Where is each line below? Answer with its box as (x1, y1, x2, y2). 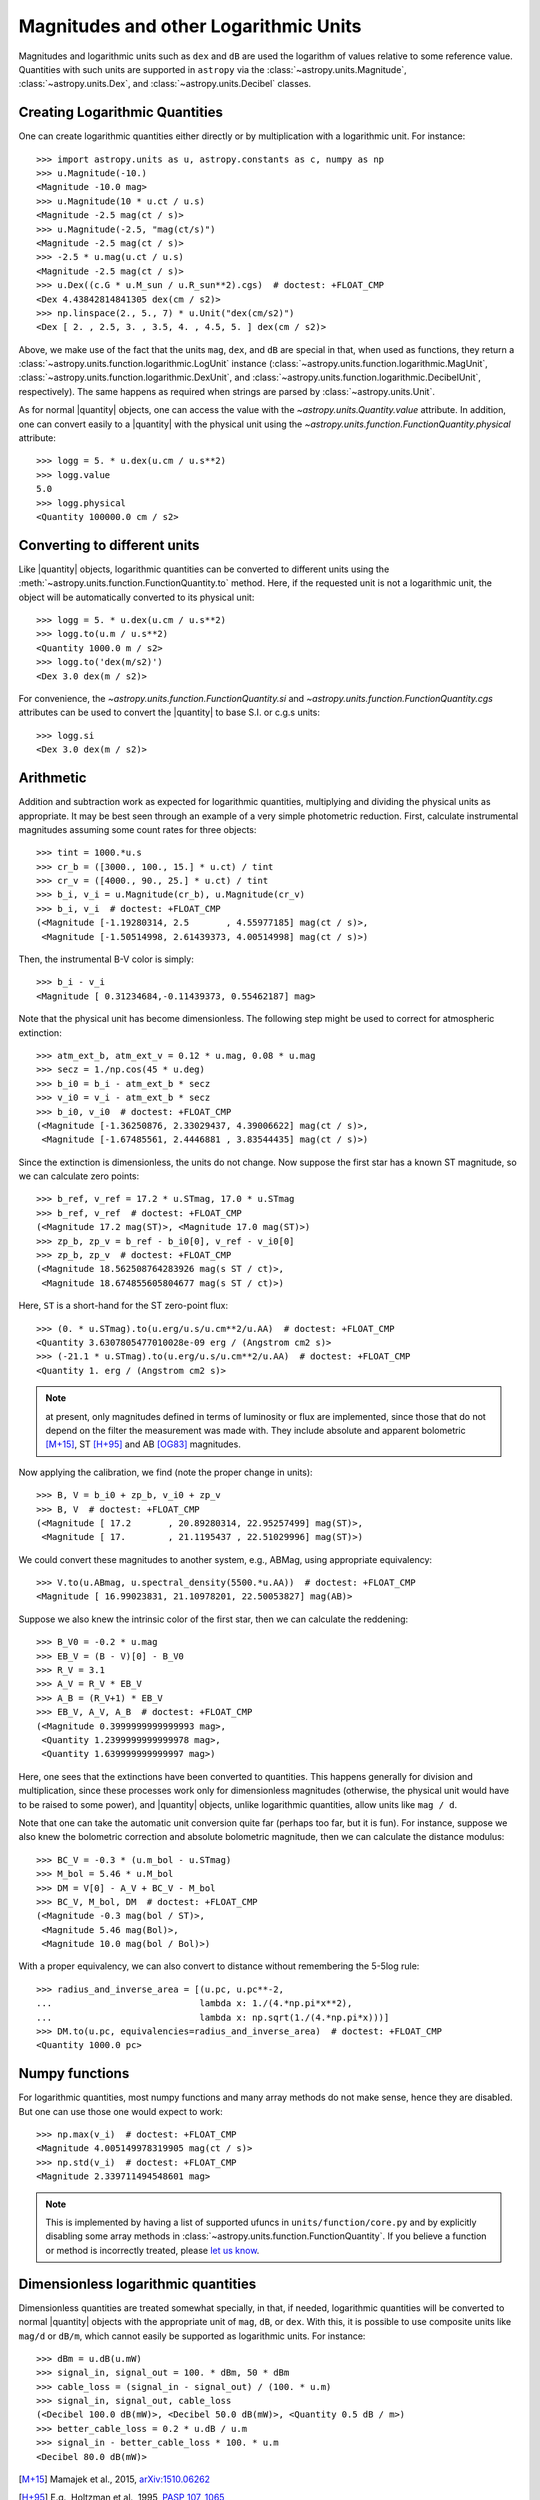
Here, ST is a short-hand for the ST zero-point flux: (18, 1300, 229, 1312)
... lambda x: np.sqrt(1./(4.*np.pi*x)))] (36, 2011, 390, 2023)
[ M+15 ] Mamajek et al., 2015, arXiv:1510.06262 (18, 2473, 210, 2485)
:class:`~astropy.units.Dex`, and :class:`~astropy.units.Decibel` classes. (18, 78, 312, 90)
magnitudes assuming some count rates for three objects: (18, 823, 257, 835)
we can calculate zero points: (18, 1170, 140, 1182)
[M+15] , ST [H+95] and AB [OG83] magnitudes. (45, 1438, 242, 1450)
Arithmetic (18, 770, 87, 787)
